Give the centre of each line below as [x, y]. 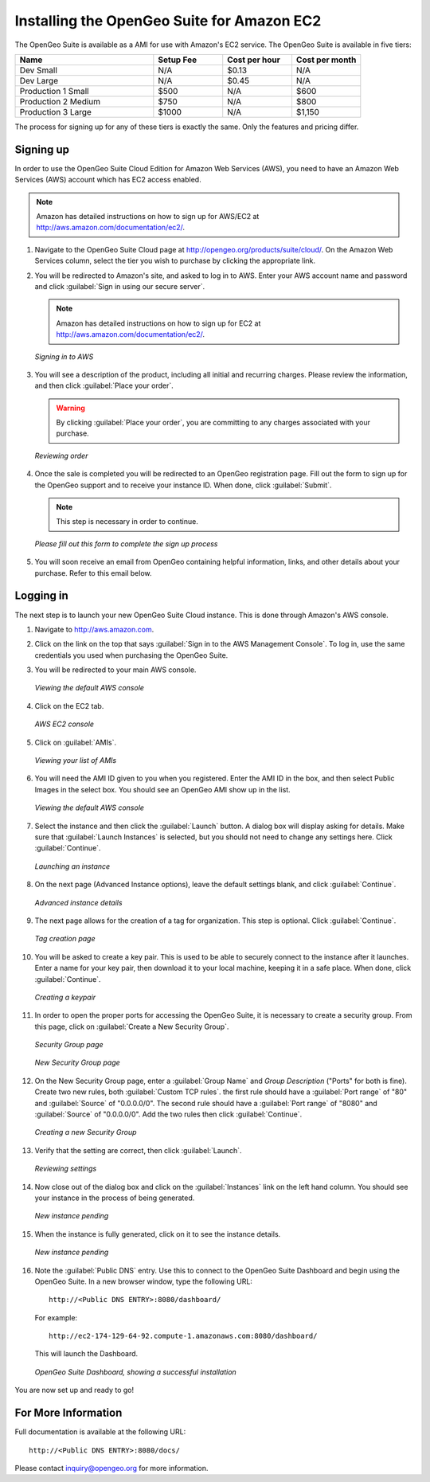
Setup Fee [178, 60]
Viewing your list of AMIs [76, 761]
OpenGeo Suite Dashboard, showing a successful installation [135, 1372]
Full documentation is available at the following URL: [100, 1432]
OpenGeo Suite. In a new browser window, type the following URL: [143, 1281]
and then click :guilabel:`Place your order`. [104, 385]
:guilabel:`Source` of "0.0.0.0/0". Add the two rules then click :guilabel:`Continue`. [168, 1114]
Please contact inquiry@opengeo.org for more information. [111, 1468]
